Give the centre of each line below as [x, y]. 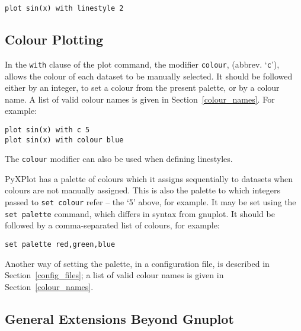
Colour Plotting [54, 39]
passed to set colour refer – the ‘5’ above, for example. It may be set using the [150, 202]
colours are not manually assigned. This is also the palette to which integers [143, 190]
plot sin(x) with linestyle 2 [64, 8]
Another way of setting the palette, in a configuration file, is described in [137, 263]
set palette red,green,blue [60, 244]
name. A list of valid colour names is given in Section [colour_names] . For [140, 99]
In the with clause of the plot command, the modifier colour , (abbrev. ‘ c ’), [142, 64]
